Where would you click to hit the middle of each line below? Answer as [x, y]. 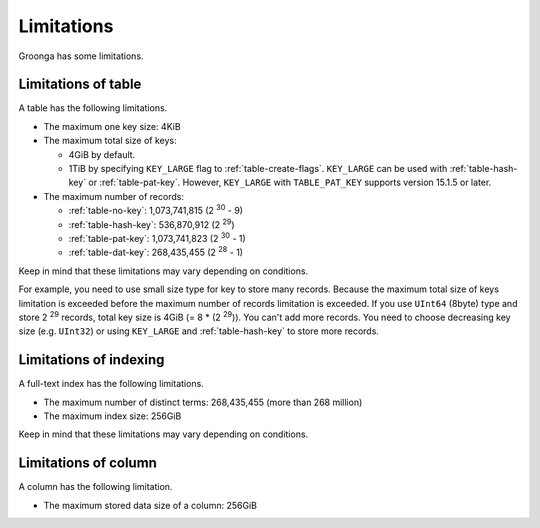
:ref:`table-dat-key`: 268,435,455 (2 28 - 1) [156, 252]
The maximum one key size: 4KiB [112, 126]
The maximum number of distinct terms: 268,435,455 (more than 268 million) [203, 402]
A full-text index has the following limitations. [111, 384]
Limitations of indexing [91, 360]
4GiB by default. [102, 154]
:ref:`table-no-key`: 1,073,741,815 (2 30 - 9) [156, 210]
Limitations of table [80, 84]
